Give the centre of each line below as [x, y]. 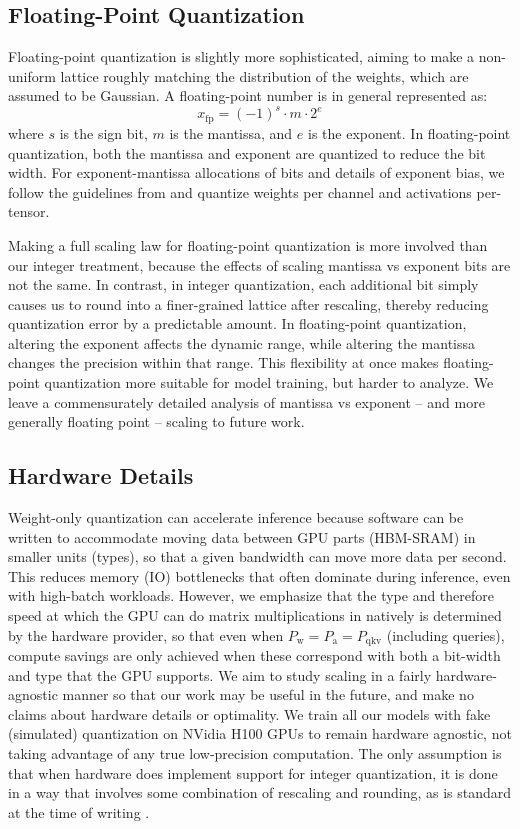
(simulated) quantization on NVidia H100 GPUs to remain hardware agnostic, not [260, 733]
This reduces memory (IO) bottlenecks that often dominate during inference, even [259, 575]
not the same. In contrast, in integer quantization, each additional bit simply [243, 284]
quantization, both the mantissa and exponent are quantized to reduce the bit [247, 152]
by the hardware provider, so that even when [146, 634]
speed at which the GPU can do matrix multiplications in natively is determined [255, 615]
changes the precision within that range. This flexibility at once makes [223, 362]
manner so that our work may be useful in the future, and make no [268, 694]
